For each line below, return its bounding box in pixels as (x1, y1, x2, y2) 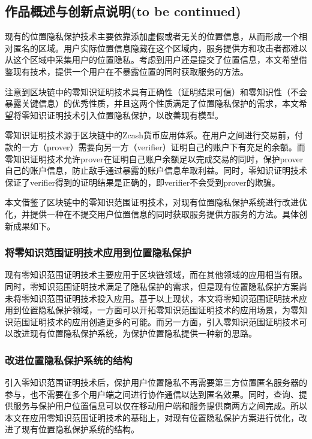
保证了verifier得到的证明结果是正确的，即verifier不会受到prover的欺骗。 (5, 175, 280, 188)
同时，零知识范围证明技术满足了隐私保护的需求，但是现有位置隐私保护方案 (5, 280, 299, 292)
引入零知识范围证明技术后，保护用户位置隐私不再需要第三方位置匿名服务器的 (5, 376, 307, 389)
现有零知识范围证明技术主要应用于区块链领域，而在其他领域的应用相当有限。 (5, 268, 307, 281)
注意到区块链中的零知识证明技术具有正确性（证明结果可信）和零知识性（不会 (5, 85, 307, 98)
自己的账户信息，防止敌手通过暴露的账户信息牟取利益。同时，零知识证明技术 (5, 164, 307, 177)
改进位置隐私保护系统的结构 (5, 352, 133, 367)
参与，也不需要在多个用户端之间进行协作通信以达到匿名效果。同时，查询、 (5, 387, 299, 400)
